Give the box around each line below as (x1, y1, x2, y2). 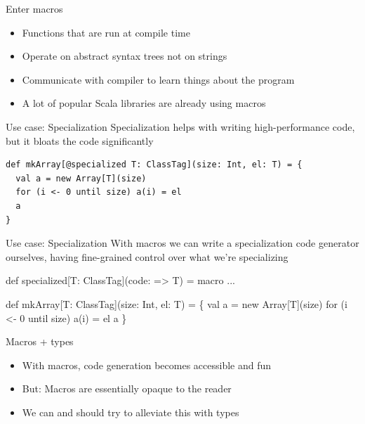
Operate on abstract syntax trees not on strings (22, 49, 227, 63)
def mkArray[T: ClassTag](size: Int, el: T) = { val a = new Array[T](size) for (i (6, 296, 347, 311)
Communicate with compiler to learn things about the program (22, 72, 295, 86)
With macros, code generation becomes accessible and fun (22, 357, 272, 372)
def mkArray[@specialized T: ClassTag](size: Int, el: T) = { (6, 160, 303, 170)
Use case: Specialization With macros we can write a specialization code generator (6, 236, 359, 250)
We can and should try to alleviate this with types (22, 404, 239, 419)
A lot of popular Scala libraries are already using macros (22, 96, 266, 110)
